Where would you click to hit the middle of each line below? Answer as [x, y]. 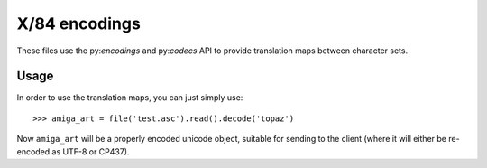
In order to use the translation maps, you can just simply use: [130, 98]
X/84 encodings [79, 23]
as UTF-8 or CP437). [91, 151]
